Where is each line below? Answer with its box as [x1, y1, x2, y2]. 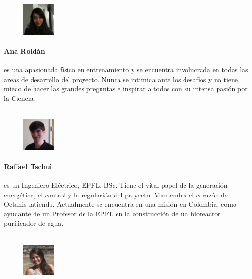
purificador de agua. [4, 218, 64, 228]
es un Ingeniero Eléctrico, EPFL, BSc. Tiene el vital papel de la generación [4, 180, 228, 190]
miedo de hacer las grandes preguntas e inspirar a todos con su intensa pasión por [4, 83, 248, 94]
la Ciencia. [4, 93, 35, 103]
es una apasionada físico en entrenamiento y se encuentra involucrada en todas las [4, 64, 248, 74]
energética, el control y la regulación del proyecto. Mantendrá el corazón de [4, 189, 228, 199]
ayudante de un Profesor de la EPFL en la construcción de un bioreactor [4, 208, 220, 218]
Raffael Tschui [4, 161, 52, 171]
